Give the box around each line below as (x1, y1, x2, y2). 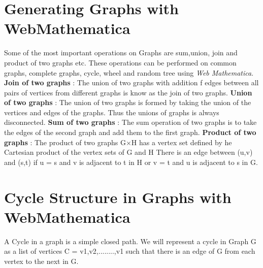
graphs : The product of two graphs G (4, 137, 126, 147)
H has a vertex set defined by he (131, 137, 232, 147)
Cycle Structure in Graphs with (4, 186, 232, 207)
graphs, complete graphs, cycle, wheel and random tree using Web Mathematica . (4, 67, 254, 78)
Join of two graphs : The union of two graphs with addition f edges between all (4, 77, 259, 88)
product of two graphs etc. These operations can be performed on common (4, 57, 237, 68)
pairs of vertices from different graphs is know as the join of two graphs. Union (4, 87, 252, 97)
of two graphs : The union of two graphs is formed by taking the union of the (4, 97, 251, 108)
